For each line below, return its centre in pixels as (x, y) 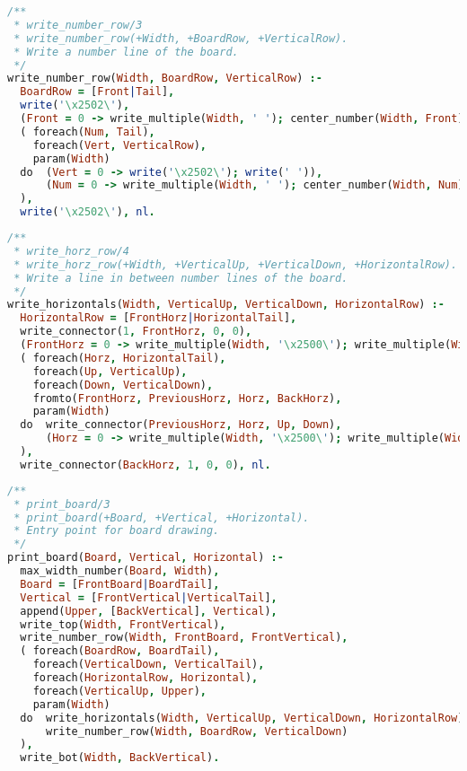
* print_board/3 (62, 504)
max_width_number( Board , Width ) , (120, 571)
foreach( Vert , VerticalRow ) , (119, 145)
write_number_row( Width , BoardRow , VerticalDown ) (197, 731)
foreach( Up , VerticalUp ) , (110, 371)
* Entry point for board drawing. (117, 531)
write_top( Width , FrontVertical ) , (123, 624)
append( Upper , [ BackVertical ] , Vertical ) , (149, 611)
